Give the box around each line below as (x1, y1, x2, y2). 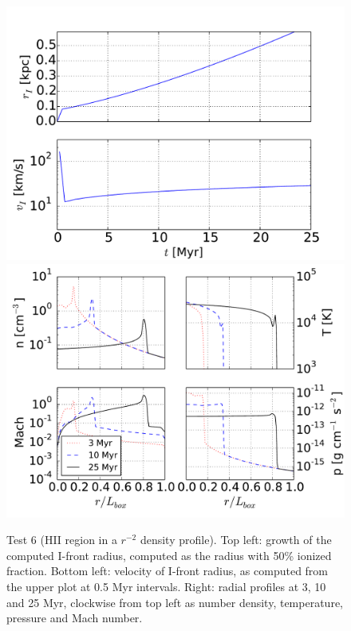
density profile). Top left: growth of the (140, 531, 332, 548)
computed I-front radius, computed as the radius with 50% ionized (6, 546, 332, 563)
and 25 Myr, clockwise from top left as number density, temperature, (6, 594, 343, 610)
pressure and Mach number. (6, 609, 143, 626)
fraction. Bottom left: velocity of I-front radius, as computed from (6, 562, 329, 579)
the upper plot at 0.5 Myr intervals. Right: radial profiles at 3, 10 (6, 578, 326, 594)
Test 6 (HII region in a (6, 531, 117, 548)
